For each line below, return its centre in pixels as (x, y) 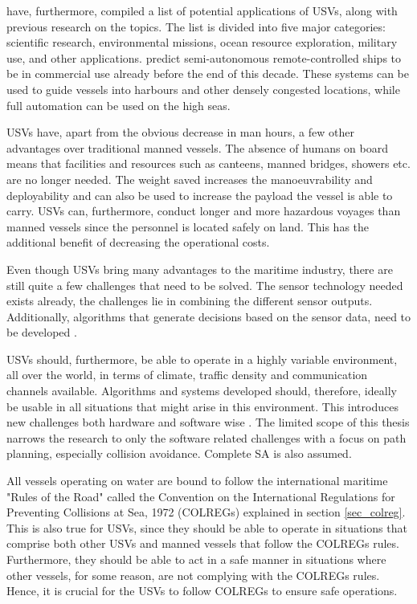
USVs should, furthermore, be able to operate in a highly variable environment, (202, 359)
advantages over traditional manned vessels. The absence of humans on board (198, 147)
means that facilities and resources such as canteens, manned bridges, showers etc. (208, 163)
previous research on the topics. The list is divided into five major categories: (196, 26)
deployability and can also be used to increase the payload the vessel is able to (200, 195)
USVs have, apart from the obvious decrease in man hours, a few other (180, 132)
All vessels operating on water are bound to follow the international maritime (197, 481)
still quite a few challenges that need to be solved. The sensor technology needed (205, 285)
